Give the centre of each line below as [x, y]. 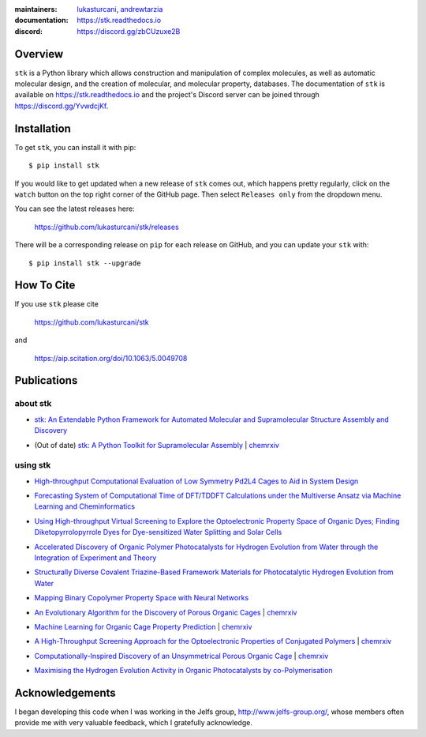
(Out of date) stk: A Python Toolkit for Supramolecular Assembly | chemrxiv [157, 445]
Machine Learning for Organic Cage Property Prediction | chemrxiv [143, 626]
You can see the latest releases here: [75, 209]
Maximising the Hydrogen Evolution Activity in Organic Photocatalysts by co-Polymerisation [183, 671]
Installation [43, 128]
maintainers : [36, 9]
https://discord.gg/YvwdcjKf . [62, 106]
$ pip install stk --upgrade [85, 263]
